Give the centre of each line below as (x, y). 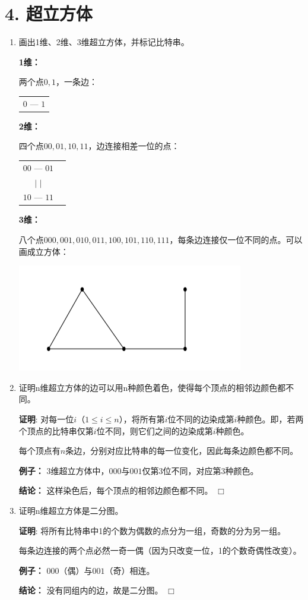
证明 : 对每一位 (46, 419)
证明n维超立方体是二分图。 (71, 510)
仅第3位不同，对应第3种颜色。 (200, 470)
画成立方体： (44, 251)
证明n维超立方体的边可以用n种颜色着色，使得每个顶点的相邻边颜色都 (152, 387)
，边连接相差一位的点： (134, 146)
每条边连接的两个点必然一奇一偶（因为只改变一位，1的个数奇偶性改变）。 (160, 550)
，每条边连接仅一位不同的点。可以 (236, 240)
